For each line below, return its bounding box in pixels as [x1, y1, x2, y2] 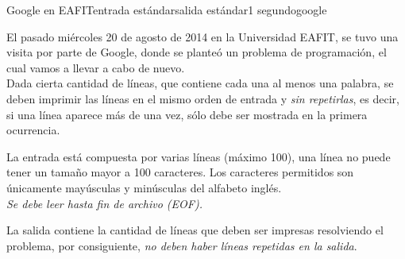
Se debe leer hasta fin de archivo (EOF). [6, 195, 202, 211]
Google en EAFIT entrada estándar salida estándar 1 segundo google [6, 2, 327, 17]
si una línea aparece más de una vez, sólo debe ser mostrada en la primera [6, 106, 368, 122]
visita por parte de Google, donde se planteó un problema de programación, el [6, 44, 387, 60]
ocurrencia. [6, 122, 60, 138]
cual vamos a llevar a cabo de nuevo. [6, 59, 185, 75]
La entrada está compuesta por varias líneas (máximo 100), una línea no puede [6, 148, 391, 164]
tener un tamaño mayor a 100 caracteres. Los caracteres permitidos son [6, 164, 354, 180]
